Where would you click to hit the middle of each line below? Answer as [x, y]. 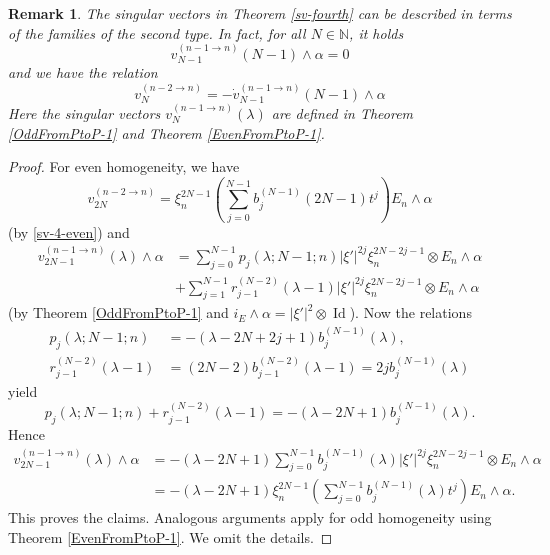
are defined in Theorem [342, 113]
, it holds [376, 32]
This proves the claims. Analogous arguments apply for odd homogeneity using [250, 517]
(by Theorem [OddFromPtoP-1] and [118, 312]
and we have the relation [83, 72]
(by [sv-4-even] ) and [69, 231]
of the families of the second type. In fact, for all [157, 32]
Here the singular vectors [84, 113]
